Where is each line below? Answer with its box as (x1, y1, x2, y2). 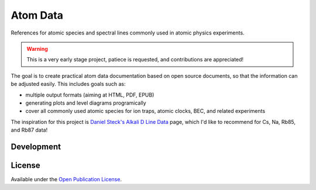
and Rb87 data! (11, 126, 48, 134)
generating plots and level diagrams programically (25, 99, 146, 106)
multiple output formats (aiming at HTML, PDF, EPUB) (25, 91, 154, 98)
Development (11, 141, 61, 151)
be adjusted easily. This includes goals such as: (11, 81, 126, 88)
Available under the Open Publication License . (11, 175, 122, 182)
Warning (26, 45, 48, 52)
